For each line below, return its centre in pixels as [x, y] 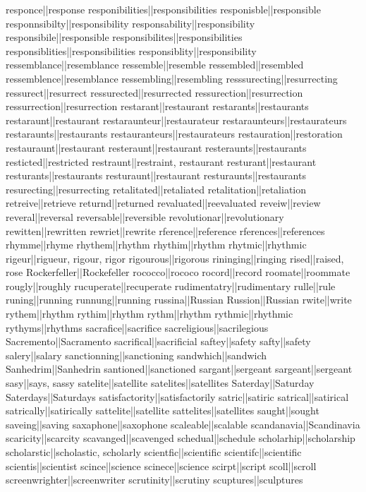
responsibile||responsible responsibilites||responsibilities [124, 37]
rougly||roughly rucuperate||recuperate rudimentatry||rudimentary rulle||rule [171, 286]
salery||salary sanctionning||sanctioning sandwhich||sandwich [136, 355]
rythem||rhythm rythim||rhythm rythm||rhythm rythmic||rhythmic [150, 314]
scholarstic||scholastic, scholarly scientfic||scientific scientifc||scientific [154, 452]
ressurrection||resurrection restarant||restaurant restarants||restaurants [157, 106]
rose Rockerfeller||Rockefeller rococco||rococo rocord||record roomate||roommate [178, 272]
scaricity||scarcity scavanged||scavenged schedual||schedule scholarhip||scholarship [181, 438]
